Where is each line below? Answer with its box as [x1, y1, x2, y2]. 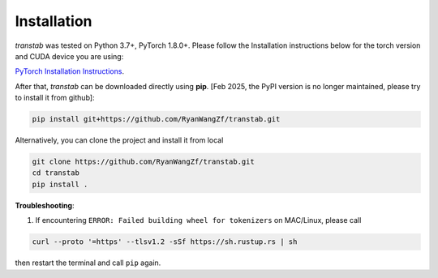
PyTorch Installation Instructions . [15, 66, 125, 76]
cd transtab [32, 169, 80, 177]
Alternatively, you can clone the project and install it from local [15, 135, 224, 145]
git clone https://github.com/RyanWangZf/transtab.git [32, 157, 255, 166]
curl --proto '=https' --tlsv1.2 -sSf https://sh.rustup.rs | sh [32, 237, 298, 246]
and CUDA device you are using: [15, 51, 124, 61]
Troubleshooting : [15, 200, 75, 210]
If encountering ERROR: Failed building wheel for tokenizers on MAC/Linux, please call [35, 216, 362, 225]
